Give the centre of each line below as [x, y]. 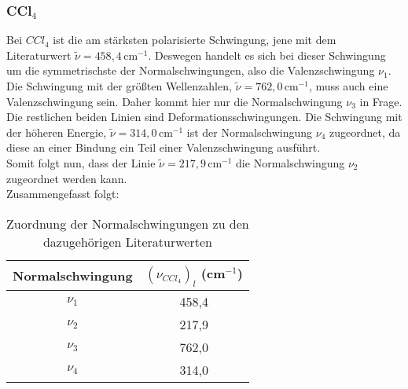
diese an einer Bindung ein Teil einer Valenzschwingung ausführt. [164, 147]
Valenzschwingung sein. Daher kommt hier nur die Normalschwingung [175, 101]
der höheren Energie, [57, 132]
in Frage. [381, 101]
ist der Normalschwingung [250, 132]
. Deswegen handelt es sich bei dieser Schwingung [267, 55]
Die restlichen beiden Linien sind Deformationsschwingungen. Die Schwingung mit [204, 117]
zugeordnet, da [365, 132]
